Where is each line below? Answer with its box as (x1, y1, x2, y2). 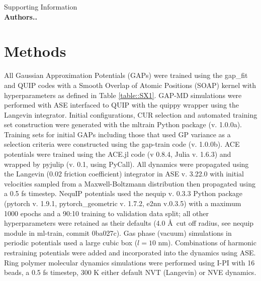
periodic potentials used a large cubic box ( (4, 237, 138, 248)
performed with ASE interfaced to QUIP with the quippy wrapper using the (4, 100, 239, 110)
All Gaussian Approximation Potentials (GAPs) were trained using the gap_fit (4, 70, 248, 80)
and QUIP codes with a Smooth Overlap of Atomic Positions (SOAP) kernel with (4, 79, 256, 90)
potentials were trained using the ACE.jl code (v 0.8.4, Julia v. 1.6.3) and (4, 149, 231, 159)
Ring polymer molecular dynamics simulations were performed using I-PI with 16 (4, 257, 255, 267)
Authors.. (4, 11, 37, 22)
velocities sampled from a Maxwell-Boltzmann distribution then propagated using (4, 178, 255, 189)
